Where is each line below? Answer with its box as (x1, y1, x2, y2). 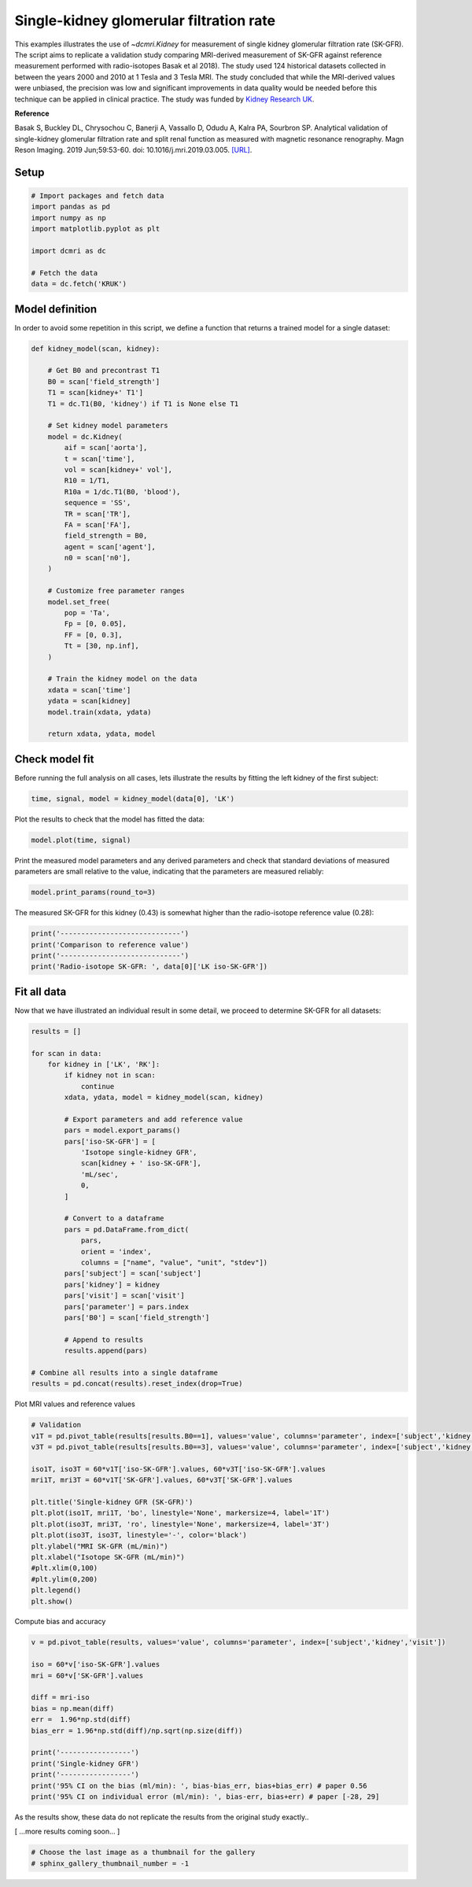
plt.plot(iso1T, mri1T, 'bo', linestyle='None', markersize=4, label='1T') (31, 1508, 330, 1518)
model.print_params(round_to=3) (31, 888, 157, 897)
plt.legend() (31, 1586, 82, 1595)
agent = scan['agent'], (64, 542, 157, 551)
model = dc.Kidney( (47, 432, 124, 441)
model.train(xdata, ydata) (47, 707, 153, 716)
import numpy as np (31, 213, 106, 222)
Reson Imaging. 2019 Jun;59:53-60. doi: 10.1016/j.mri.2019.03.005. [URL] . (14, 146, 253, 155)
